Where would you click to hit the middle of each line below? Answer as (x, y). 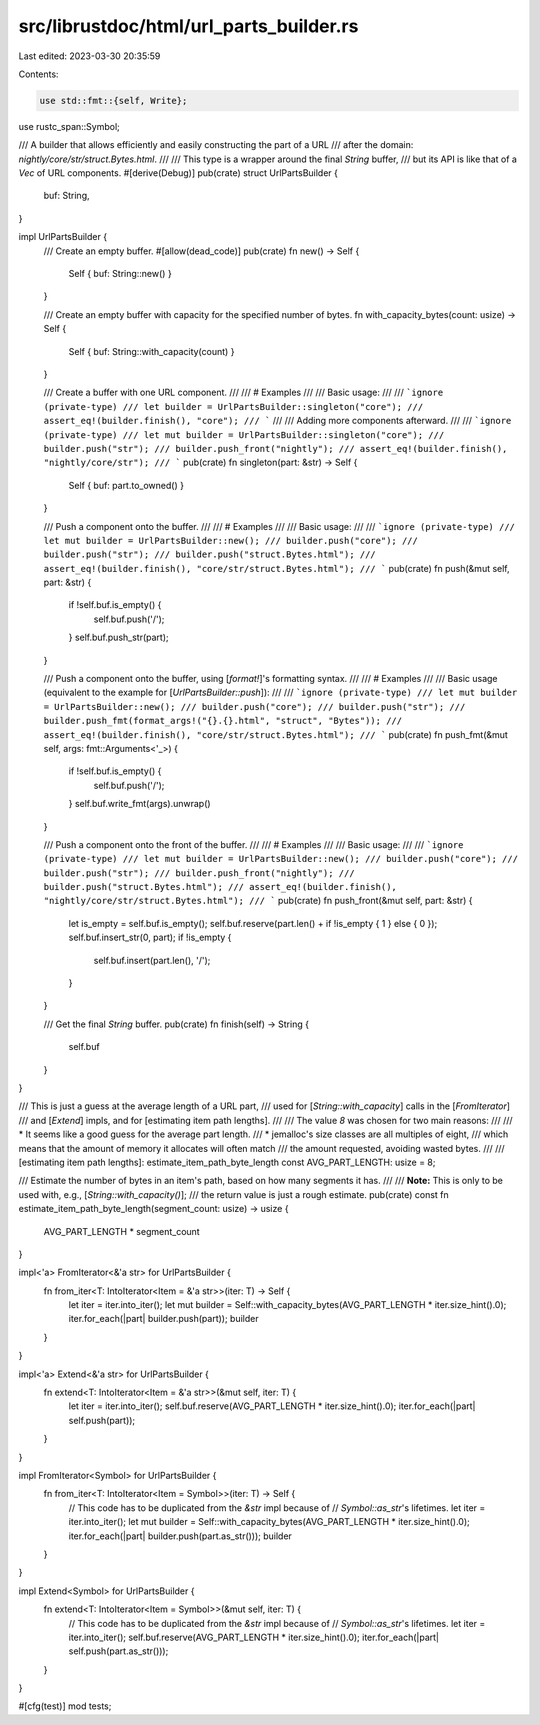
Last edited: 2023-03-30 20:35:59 (89, 56)
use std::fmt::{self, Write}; (113, 100)
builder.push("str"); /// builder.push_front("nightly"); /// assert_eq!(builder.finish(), (275, 448)
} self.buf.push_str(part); (118, 637)
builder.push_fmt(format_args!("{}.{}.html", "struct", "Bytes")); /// (223, 721)
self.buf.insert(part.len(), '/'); (152, 960)
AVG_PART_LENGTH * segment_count (121, 1231)
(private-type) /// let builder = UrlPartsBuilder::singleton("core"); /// (233, 406)
